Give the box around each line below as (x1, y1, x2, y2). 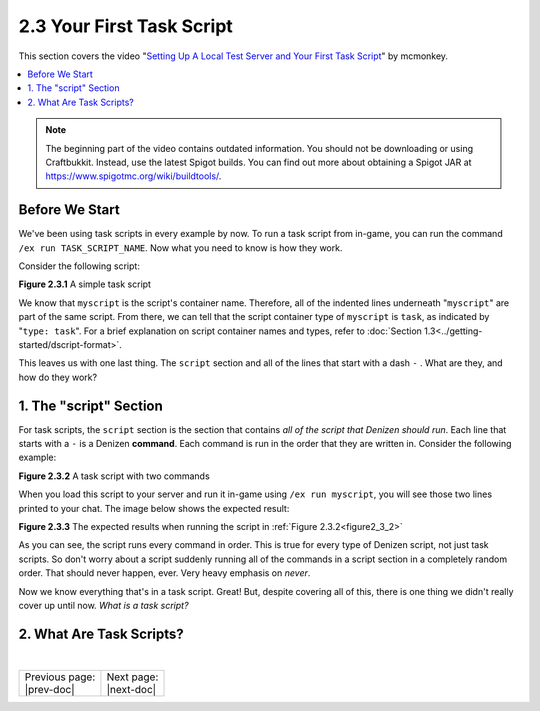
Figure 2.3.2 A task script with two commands (18, 470, 210, 482)
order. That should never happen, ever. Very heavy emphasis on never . (18, 567, 311, 579)
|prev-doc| (24, 683, 75, 697)
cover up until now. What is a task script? (18, 599, 189, 611)
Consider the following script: (18, 260, 140, 272)
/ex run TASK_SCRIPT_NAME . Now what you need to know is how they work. (18, 241, 343, 254)
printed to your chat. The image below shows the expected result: (18, 502, 290, 514)
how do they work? (18, 371, 98, 383)
